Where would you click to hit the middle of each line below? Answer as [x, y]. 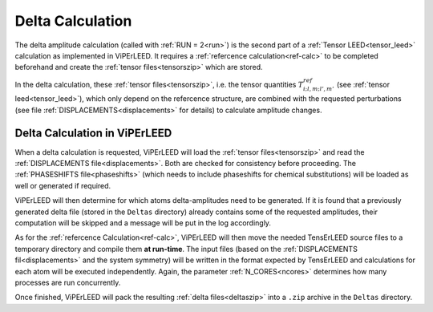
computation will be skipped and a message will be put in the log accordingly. [143, 223]
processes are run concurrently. [68, 282]
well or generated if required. [63, 185]
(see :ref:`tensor [363, 84]
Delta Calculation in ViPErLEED [93, 133]
